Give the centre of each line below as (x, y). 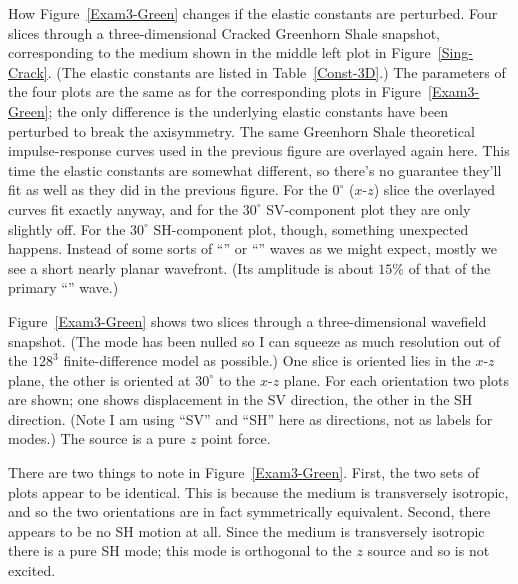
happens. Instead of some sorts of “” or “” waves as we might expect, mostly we (253, 248)
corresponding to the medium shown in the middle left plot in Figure (219, 52)
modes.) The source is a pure (97, 438)
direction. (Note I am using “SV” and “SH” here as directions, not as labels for (250, 418)
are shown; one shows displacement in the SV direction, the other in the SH (240, 399)
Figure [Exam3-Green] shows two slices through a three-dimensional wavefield (247, 320)
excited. (32, 570)
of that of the (449, 267)
